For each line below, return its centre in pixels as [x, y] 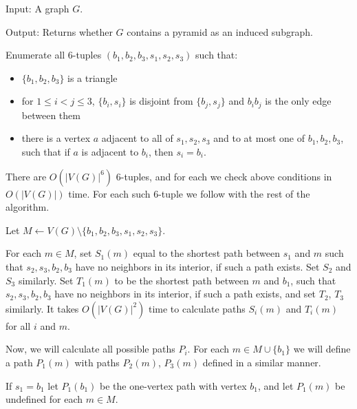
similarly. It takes [42, 308]
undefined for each [44, 399]
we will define [322, 349]
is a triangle [93, 77]
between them [51, 115]
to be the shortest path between [182, 280]
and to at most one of [259, 138]
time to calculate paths [197, 308]
